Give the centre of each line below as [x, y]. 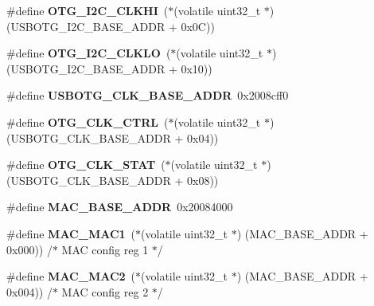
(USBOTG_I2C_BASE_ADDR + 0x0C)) [111, 26]
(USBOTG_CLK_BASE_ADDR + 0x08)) [113, 180]
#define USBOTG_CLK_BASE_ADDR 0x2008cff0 [148, 95]
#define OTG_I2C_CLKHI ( [88, 10]
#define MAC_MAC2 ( [71, 276]
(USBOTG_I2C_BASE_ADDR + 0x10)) [109, 68]
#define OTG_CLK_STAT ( [86, 165]
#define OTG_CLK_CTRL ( [88, 122]
